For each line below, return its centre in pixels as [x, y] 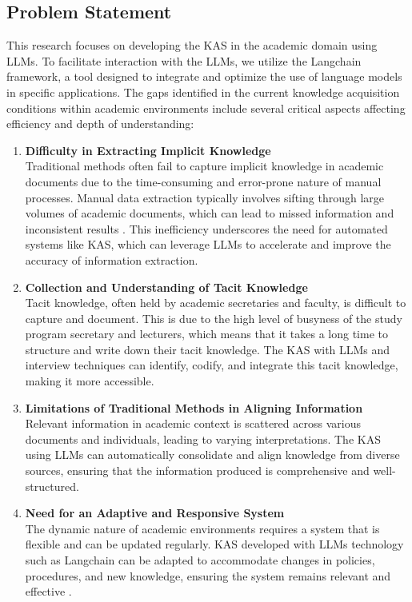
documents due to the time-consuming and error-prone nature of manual [203, 181]
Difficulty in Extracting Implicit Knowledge [148, 150]
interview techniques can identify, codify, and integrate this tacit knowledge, [212, 365]
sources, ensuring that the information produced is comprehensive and [197, 470]
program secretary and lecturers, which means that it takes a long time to [206, 334]
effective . [48, 591]
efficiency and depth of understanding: [100, 124]
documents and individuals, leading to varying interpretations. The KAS [203, 439]
